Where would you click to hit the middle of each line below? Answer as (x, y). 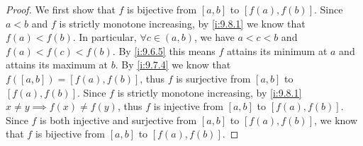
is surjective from (213, 78)
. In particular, (105, 37)
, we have (214, 37)
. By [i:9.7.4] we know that (173, 65)
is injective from (188, 106)
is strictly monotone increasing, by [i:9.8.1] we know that (182, 23)
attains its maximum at (57, 65)
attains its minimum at (277, 50)
